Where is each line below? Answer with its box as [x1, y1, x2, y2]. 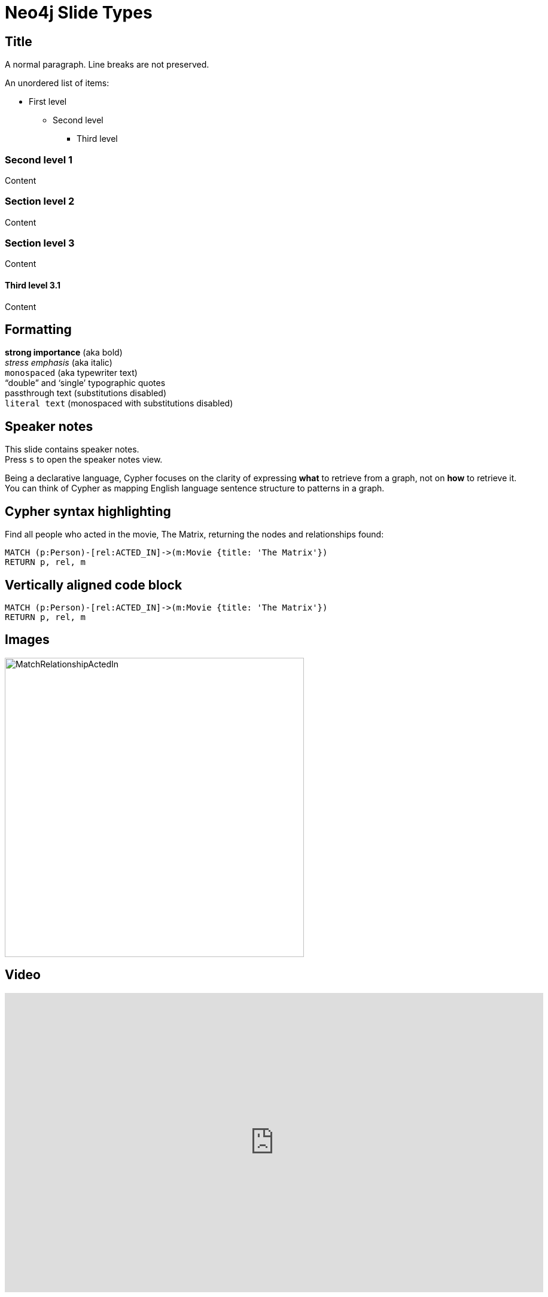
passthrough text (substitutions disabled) [5, 388, 166, 399]
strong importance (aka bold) [5, 347, 123, 358]
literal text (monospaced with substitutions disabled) [5, 398, 233, 409]
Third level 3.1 [5, 280, 61, 291]
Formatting [5, 322, 72, 338]
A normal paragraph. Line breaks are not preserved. [5, 59, 209, 70]
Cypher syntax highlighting [5, 503, 171, 519]
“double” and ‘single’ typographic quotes [5, 378, 166, 388]
